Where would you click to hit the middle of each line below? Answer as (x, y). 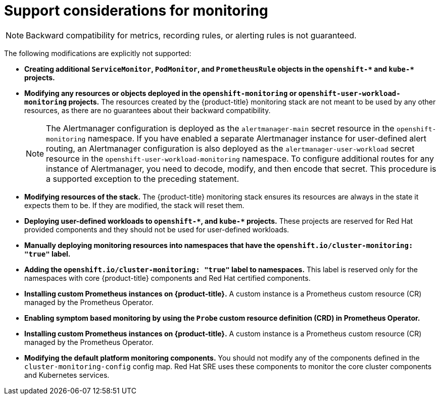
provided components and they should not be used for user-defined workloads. (157, 229)
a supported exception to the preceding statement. (143, 179)
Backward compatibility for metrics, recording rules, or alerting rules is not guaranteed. (191, 35)
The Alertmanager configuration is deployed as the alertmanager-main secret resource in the (220, 128)
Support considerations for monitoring (136, 11)
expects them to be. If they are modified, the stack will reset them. (134, 205)
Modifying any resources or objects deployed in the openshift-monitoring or (161, 93)
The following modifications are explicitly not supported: (98, 53)
